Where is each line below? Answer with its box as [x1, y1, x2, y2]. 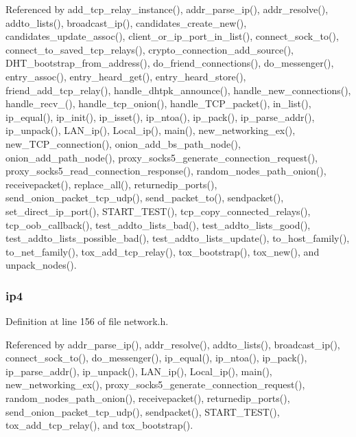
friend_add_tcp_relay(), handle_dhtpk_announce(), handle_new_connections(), [5, 82, 351, 97]
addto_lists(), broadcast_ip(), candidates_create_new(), [5, 15, 247, 30]
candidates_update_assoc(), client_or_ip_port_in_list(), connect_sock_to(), [5, 29, 339, 43]
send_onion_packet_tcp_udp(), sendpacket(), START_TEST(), [5, 404, 280, 418]
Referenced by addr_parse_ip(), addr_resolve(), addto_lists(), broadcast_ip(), [5, 337, 340, 351]
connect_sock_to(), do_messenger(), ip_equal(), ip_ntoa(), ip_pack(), [5, 350, 307, 365]
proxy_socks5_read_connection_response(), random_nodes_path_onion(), [5, 164, 327, 178]
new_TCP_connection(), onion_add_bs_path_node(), [5, 136, 241, 150]
